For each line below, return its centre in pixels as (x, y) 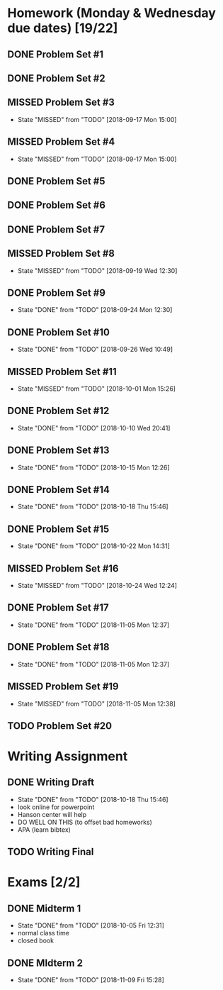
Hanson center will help (52, 814)
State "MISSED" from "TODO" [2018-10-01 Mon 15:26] (96, 389)
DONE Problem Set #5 (56, 181)
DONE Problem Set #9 (57, 293)
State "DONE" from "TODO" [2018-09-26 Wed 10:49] (95, 350)
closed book (36, 940)
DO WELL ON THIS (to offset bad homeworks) (85, 822)
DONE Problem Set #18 (58, 647)
